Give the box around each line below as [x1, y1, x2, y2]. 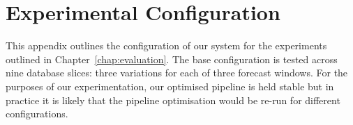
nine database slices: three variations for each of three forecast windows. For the [6, 65, 348, 80]
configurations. [6, 106, 68, 121]
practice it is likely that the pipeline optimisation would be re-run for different [6, 92, 340, 107]
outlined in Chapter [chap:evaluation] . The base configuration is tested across [6, 51, 338, 66]
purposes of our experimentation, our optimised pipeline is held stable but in [6, 78, 334, 93]
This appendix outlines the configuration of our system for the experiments [6, 38, 327, 53]
